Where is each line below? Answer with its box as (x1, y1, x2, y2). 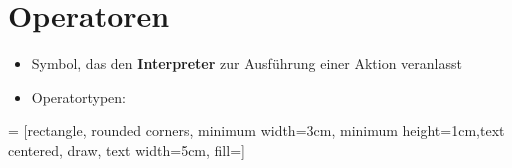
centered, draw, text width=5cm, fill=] (8, 139, 245, 160)
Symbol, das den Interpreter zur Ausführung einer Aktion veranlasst (31, 53, 462, 74)
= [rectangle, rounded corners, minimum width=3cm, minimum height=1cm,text (8, 120, 505, 141)
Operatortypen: (31, 86, 127, 107)
